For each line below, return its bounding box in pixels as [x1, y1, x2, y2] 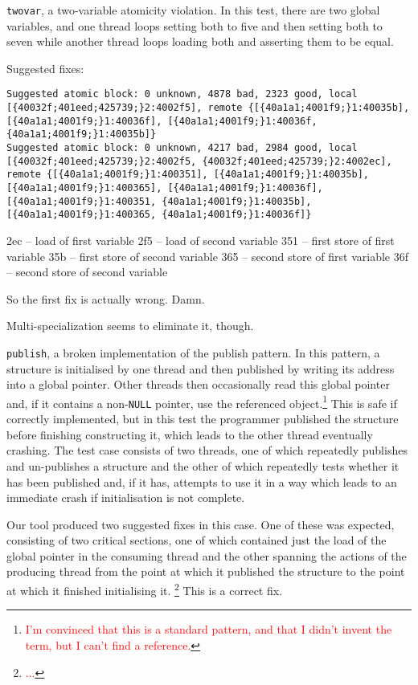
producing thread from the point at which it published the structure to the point [6, 563, 405, 580]
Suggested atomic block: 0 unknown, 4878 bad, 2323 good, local [6, 88, 358, 100]
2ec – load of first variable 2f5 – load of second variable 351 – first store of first [6, 232, 395, 248]
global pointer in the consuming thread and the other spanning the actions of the [6, 547, 407, 564]
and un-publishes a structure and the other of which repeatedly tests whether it [6, 457, 400, 474]
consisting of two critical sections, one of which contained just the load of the [6, 532, 387, 548]
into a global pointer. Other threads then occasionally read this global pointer [6, 376, 390, 393]
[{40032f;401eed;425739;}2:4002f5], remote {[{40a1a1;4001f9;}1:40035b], [6, 102, 410, 114]
